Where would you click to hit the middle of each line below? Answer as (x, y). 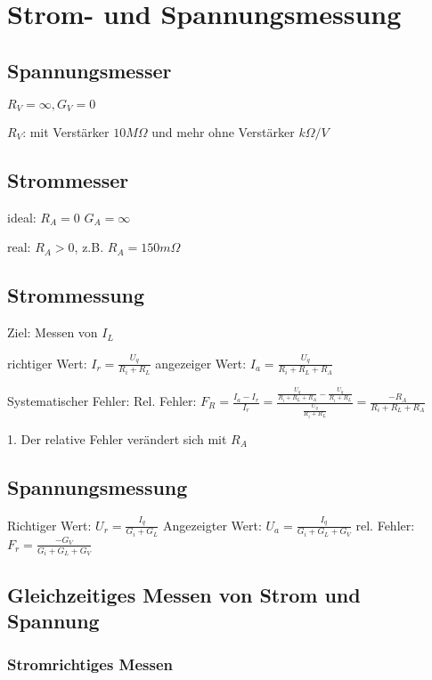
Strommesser (68, 180)
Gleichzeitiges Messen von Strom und (184, 594)
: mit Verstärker (66, 132)
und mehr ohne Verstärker (223, 132)
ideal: (22, 217)
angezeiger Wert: (201, 363)
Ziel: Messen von (53, 332)
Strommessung (76, 295)
